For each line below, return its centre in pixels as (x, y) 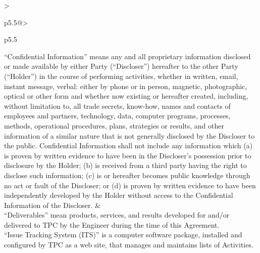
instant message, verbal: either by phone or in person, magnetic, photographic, (126, 86)
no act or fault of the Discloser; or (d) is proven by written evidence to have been (130, 185)
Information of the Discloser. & (52, 205)
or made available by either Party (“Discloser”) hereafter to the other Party (121, 66)
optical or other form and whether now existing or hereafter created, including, (126, 96)
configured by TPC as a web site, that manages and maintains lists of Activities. (129, 245)
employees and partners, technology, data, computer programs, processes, (117, 116)
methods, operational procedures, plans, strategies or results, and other (114, 125)
